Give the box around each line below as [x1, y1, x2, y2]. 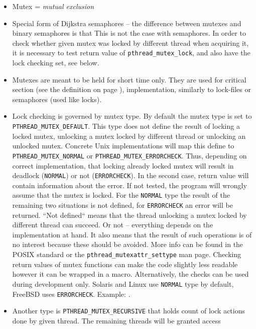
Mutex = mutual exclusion [12, 1, 94, 11]
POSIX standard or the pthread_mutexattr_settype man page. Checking [12, 249, 241, 260]
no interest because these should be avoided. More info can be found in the [12, 239, 243, 250]
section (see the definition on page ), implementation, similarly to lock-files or [12, 84, 251, 95]
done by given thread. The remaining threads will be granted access [12, 315, 221, 325]
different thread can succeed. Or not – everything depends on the [12, 219, 213, 230]
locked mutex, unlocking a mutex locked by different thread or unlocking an [12, 130, 246, 141]
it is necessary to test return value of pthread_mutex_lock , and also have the [12, 47, 250, 58]
